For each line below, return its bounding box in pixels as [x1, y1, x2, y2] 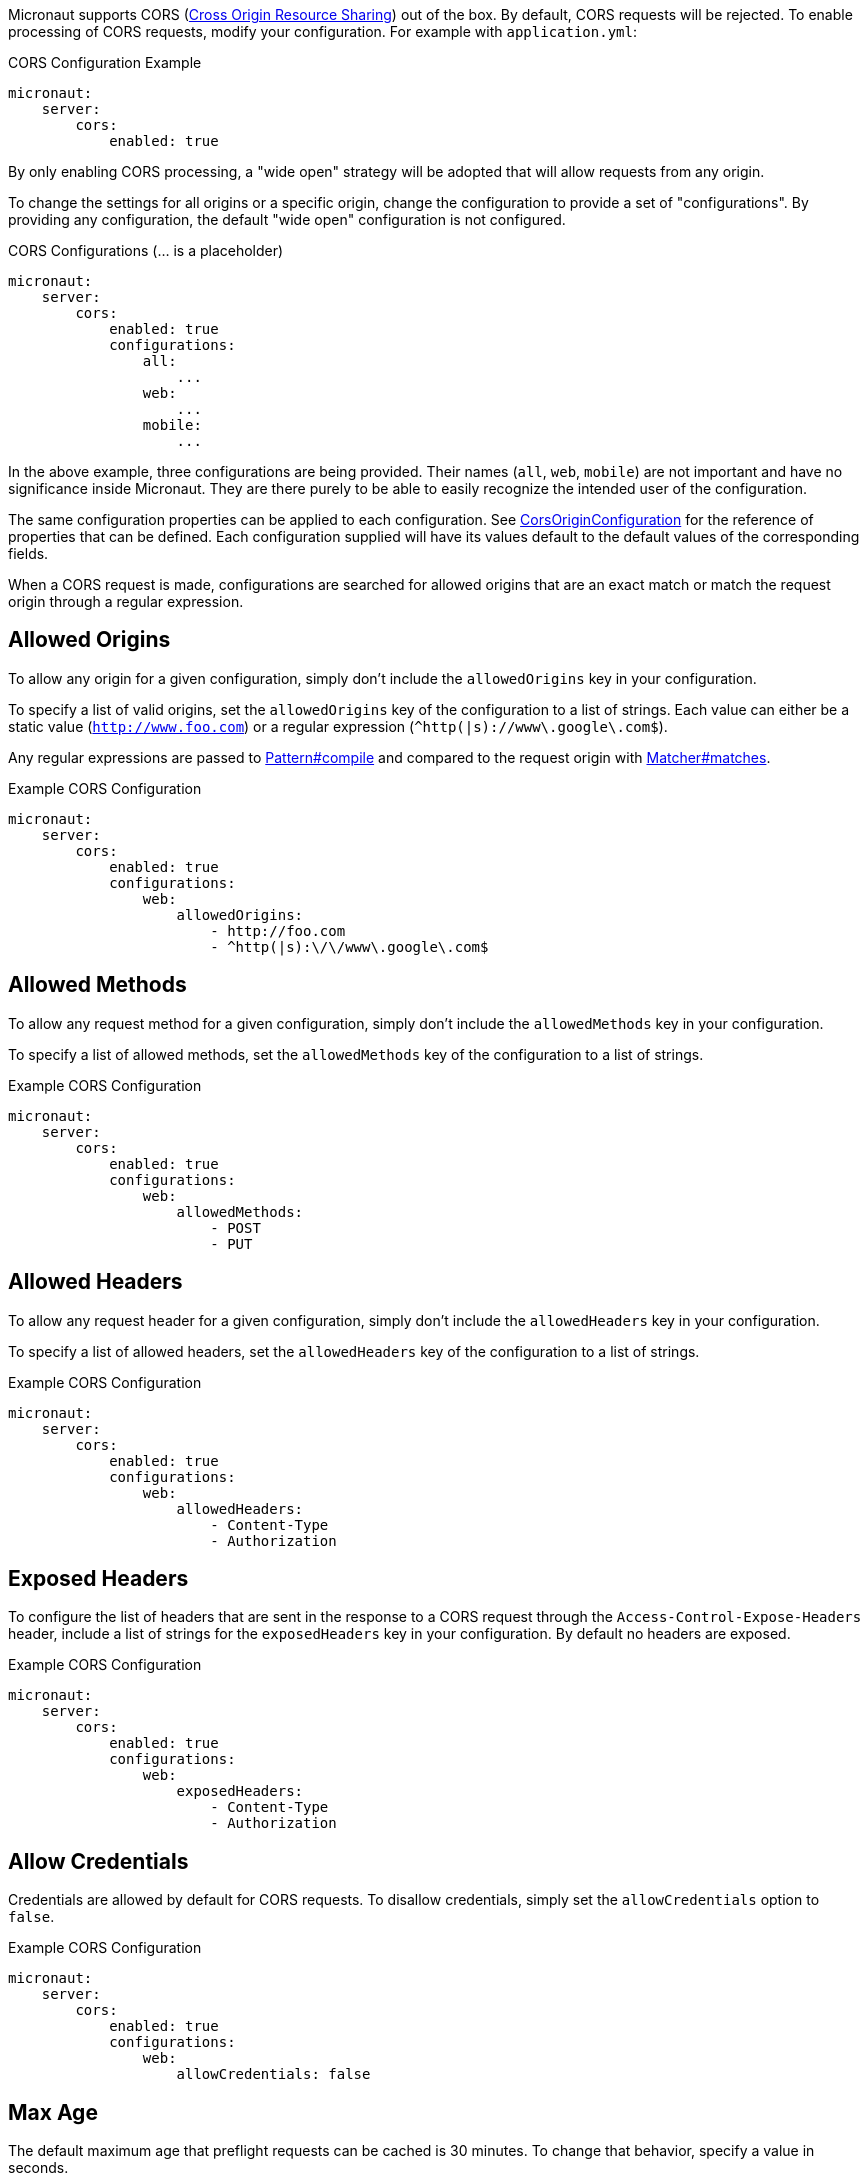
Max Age [8, 2099, 98, 2125]
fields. [8, 545, 49, 562]
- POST [210, 1219, 261, 1236]
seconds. [8, 2159, 69, 2177]
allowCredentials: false [176, 2066, 371, 2083]
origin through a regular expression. [8, 593, 244, 610]
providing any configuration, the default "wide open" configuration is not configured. [8, 211, 566, 228]
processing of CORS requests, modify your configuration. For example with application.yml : [8, 23, 637, 40]
